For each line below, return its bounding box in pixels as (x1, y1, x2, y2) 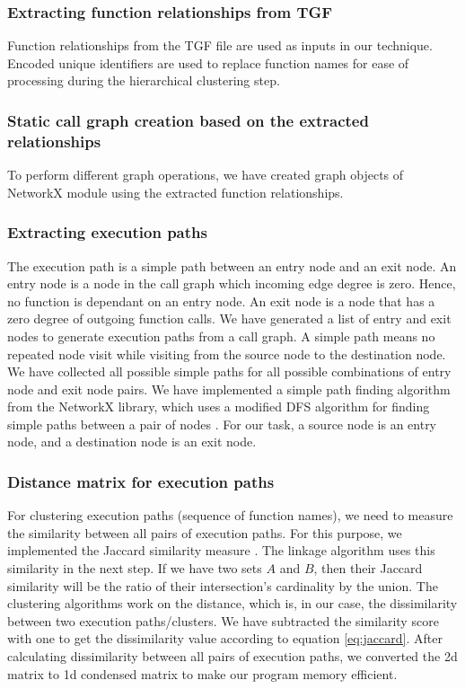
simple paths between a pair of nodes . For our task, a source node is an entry (7, 414, 437, 433)
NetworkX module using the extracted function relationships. (7, 182, 344, 201)
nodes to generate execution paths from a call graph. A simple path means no (7, 326, 435, 345)
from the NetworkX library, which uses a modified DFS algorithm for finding (7, 397, 430, 416)
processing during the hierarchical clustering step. (7, 71, 280, 90)
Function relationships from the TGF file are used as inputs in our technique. (7, 36, 433, 55)
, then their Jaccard (313, 559, 423, 578)
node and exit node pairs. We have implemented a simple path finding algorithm (7, 379, 451, 398)
